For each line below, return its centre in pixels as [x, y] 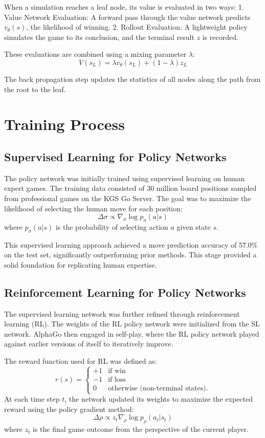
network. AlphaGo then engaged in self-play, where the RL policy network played [132, 333]
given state [194, 226]
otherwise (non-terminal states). [158, 388]
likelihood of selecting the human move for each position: [93, 208]
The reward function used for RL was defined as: [81, 361]
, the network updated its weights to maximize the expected [159, 399]
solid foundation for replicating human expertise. [81, 264]
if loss [117, 379]
